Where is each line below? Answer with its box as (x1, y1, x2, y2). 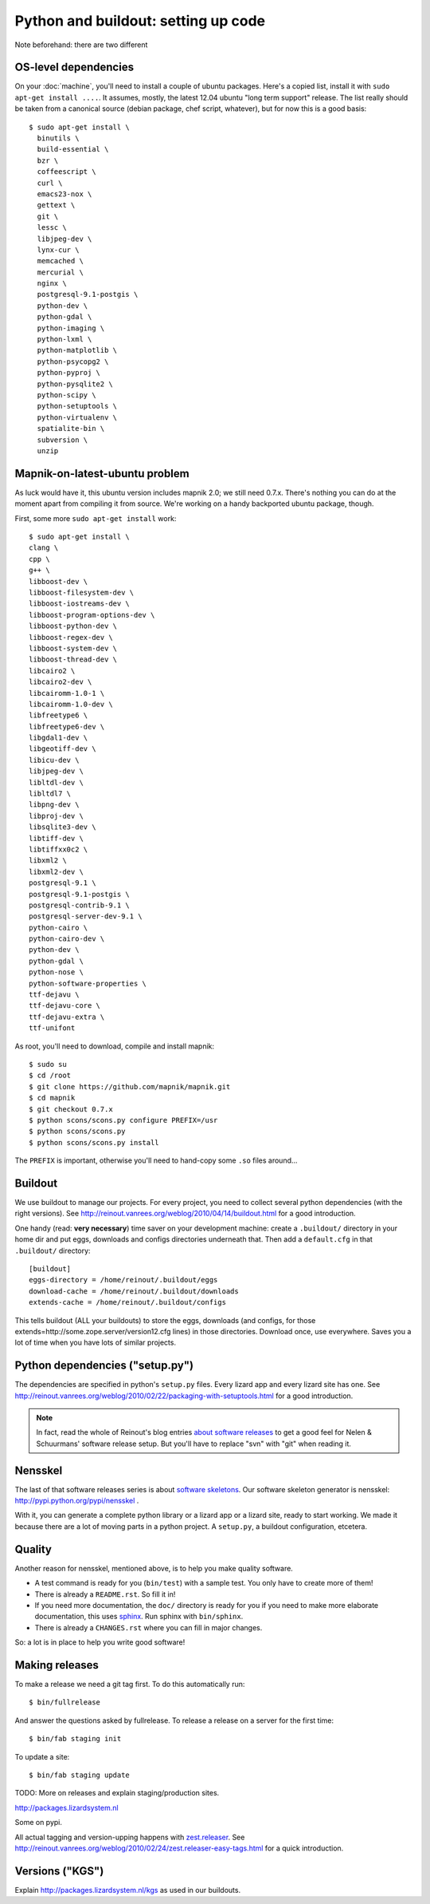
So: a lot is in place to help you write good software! (14, 1637, 186, 1647)
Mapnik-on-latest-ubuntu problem (14, 467, 190, 480)
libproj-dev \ (29, 811, 84, 820)
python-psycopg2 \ (37, 357, 109, 366)
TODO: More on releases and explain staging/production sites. (14, 1788, 220, 1798)
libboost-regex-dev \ (29, 633, 113, 642)
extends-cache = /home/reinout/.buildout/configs (29, 1298, 227, 1307)
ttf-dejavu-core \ (29, 1001, 101, 1010)
